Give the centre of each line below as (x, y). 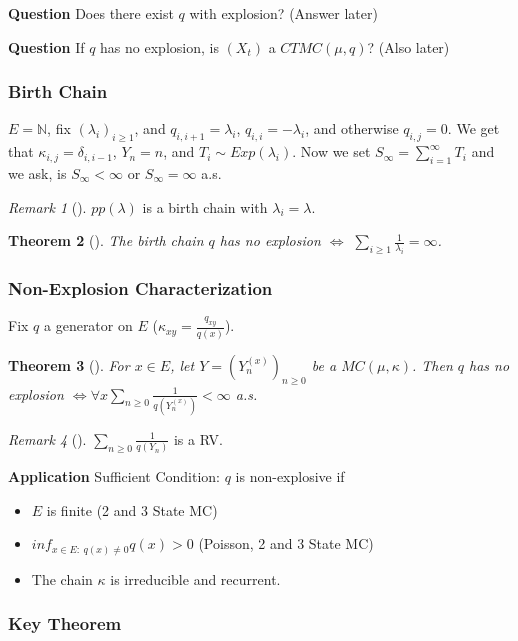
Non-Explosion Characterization (140, 287)
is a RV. (198, 438)
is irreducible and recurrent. (195, 578)
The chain (62, 578)
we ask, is (37, 173)
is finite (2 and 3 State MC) (132, 509)
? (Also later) (408, 46)
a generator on (88, 325)
